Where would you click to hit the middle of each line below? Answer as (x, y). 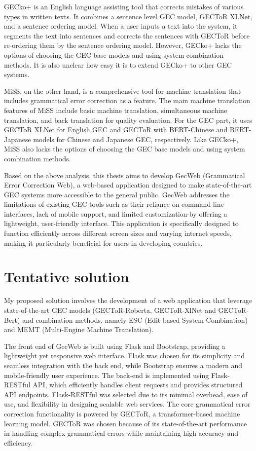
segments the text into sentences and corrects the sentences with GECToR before (127, 35)
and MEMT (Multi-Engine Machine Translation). (79, 329)
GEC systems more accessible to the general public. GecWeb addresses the (117, 194)
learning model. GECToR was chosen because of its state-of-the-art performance (126, 423)
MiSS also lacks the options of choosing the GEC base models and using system (125, 149)
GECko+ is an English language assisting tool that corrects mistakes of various (124, 6)
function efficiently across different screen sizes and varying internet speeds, (118, 233)
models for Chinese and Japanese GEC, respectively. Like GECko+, (136, 139)
